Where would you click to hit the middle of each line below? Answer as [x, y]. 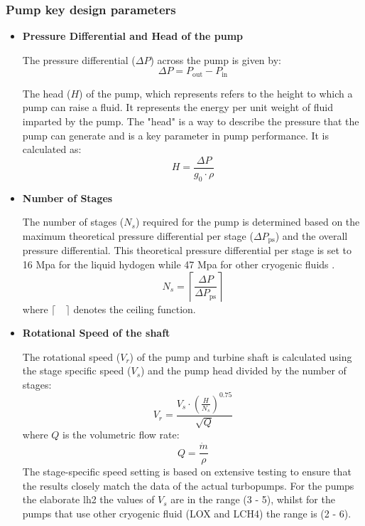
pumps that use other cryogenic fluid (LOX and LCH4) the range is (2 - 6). [187, 514]
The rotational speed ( [71, 356]
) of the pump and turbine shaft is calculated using [241, 356]
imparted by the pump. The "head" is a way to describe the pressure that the [191, 121]
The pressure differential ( [79, 59]
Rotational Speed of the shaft [96, 333]
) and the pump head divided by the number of [244, 370]
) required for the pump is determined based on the [247, 222]
